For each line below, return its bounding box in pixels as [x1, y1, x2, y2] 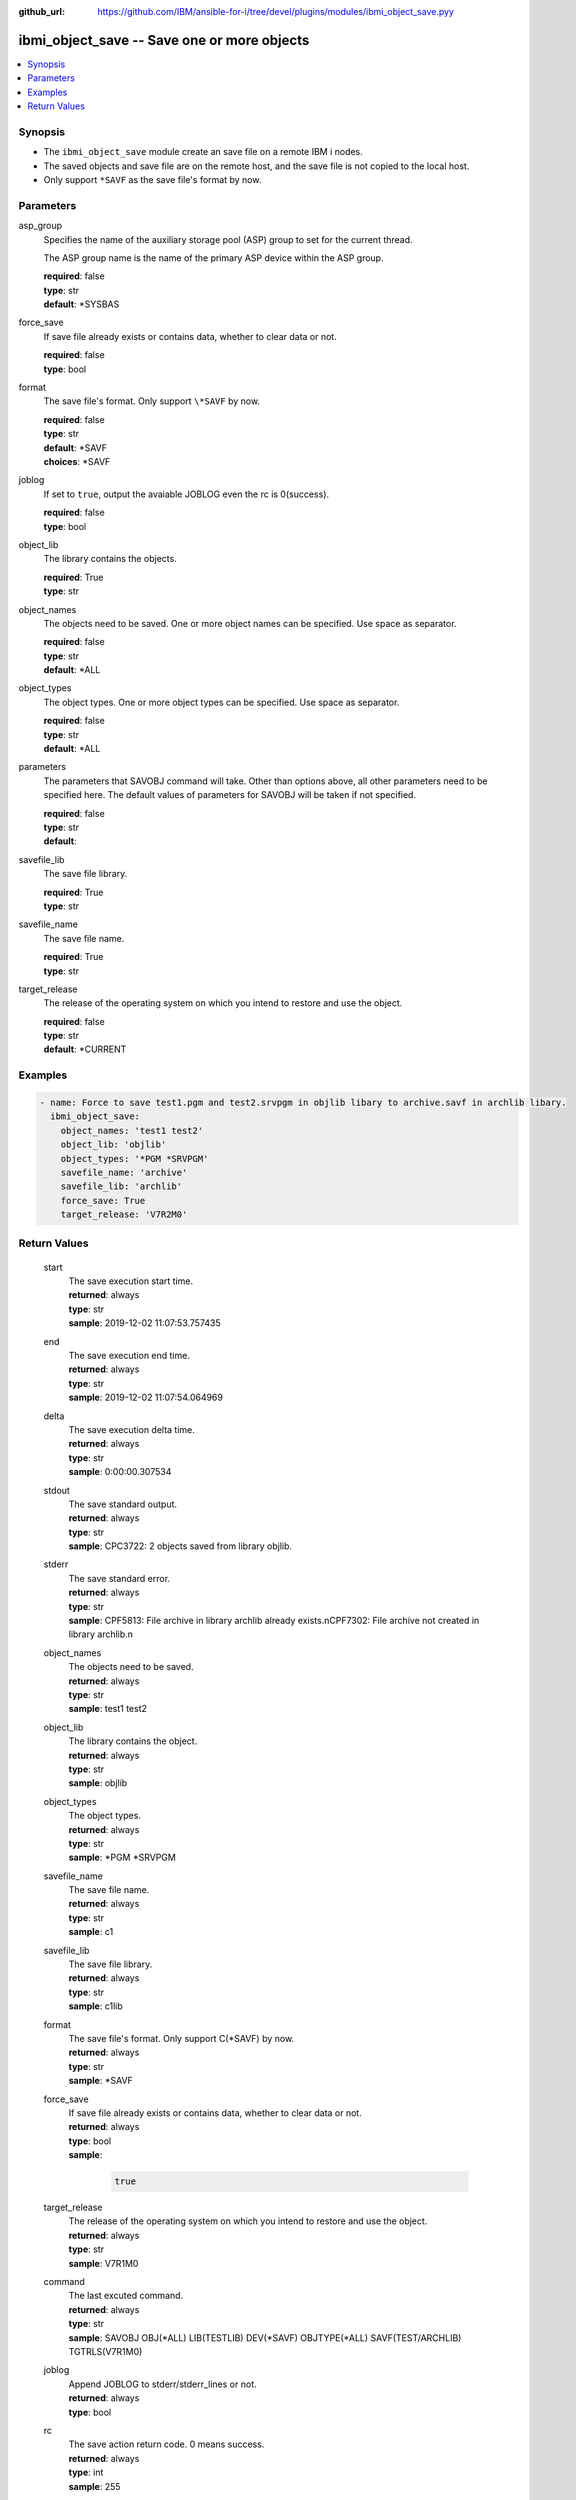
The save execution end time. [68, 1350, 190, 1362]
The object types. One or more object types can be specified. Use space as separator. [43, 696, 400, 708]
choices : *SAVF [43, 456, 111, 467]
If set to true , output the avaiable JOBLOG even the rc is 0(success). [43, 488, 330, 500]
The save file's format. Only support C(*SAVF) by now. [68, 2032, 295, 2044]
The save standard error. [68, 1572, 170, 1584]
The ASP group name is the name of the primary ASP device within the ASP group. [43, 251, 384, 264]
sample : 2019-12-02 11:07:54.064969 [68, 1391, 224, 1404]
